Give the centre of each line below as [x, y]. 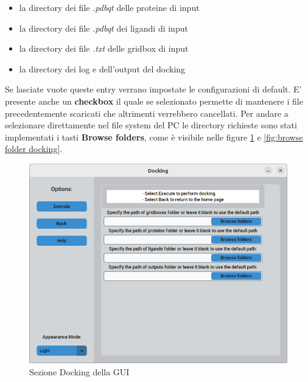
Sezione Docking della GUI [79, 371]
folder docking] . [34, 149]
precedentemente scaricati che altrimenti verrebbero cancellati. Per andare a [147, 113]
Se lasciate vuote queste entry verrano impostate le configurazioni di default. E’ [153, 89]
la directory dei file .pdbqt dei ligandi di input [103, 28]
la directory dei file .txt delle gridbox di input [104, 48]
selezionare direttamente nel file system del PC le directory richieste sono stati [151, 125]
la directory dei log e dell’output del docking [102, 68]
